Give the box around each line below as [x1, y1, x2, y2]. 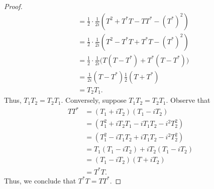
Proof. [4, 1, 23, 11]
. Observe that [166, 95, 210, 105]
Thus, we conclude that [4, 175, 76, 185]
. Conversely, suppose [61, 95, 127, 105]
